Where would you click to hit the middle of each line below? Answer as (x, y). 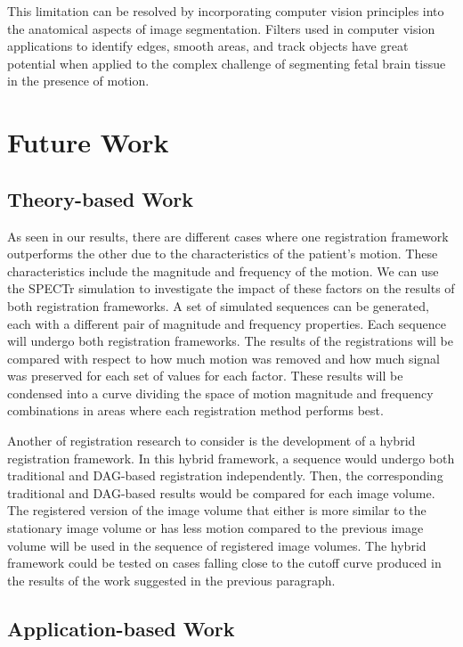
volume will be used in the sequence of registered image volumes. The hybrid (217, 545)
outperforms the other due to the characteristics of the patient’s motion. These (223, 254)
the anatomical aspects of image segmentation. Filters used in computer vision (221, 28)
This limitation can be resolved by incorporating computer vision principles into (226, 11)
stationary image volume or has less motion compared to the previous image (215, 528)
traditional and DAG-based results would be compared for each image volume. (221, 492)
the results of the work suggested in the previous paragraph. (171, 580)
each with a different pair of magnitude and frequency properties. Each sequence (227, 323)
